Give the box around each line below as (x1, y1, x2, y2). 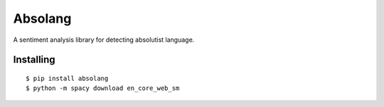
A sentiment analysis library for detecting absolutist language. (13, 35, 195, 44)
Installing (13, 54, 56, 66)
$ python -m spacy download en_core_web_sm (26, 84, 180, 92)
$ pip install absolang (26, 74, 109, 82)
